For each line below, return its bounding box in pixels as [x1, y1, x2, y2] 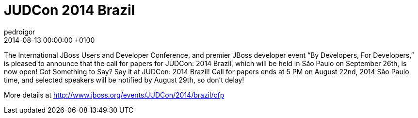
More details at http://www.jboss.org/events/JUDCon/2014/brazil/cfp [4, 90, 225, 99]
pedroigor [4, 27, 35, 36]
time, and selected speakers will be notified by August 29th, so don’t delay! [4, 75, 244, 84]
